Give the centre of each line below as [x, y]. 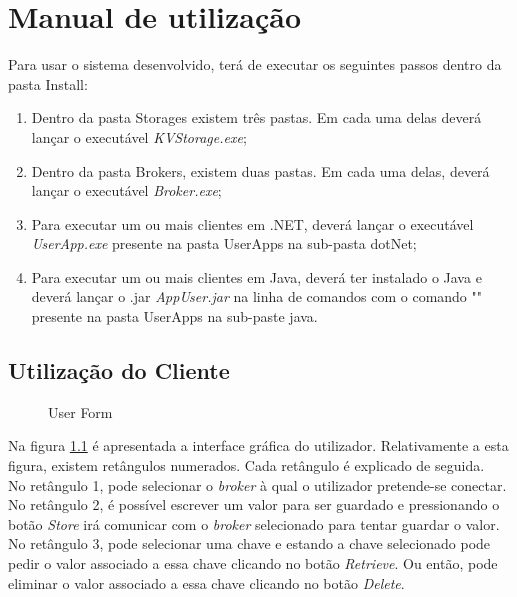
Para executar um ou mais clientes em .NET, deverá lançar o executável [252, 223]
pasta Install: [48, 83]
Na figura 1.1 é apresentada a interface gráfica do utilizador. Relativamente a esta [258, 445]
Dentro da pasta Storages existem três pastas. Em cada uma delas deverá [256, 117]
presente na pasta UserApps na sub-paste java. [174, 316]
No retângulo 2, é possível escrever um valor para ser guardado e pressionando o [254, 504]
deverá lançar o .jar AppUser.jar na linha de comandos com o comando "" [257, 296]
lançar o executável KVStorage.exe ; [139, 136]
